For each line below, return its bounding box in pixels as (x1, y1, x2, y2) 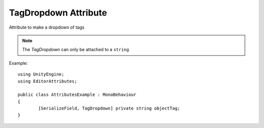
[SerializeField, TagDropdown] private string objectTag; (38, 106, 180, 111)
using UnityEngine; (18, 72, 65, 77)
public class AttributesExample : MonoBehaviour (18, 92, 136, 97)
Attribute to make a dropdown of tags (9, 24, 85, 30)
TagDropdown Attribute (9, 7, 107, 18)
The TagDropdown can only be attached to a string (22, 47, 129, 53)
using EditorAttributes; (18, 78, 77, 84)
